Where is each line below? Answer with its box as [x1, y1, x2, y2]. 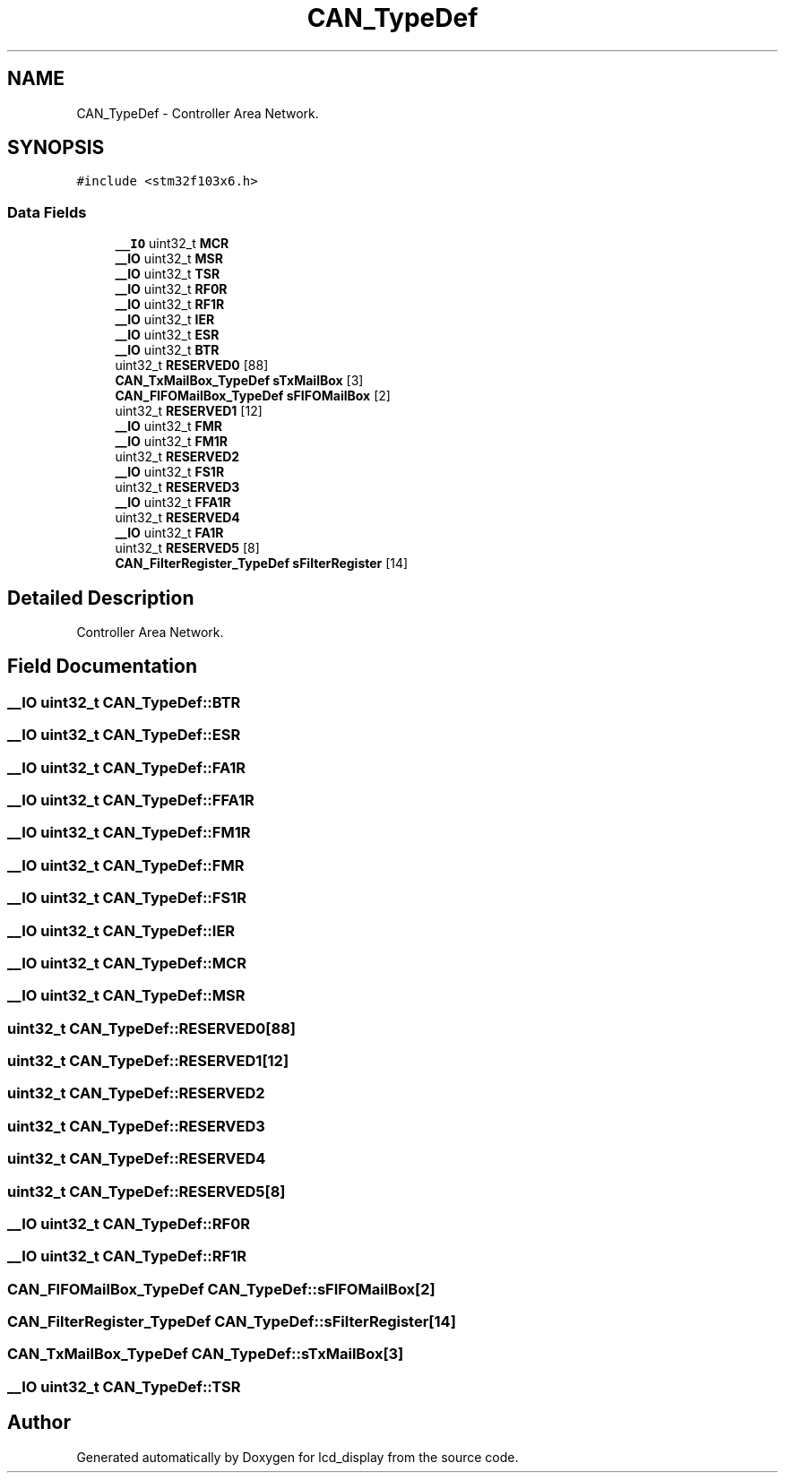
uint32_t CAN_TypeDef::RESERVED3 [7, 1116, 265, 1135]
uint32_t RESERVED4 [115, 510, 240, 526]
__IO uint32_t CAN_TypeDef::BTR [7, 693, 241, 711]
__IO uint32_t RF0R [115, 281, 228, 297]
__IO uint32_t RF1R [115, 297, 225, 313]
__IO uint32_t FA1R [115, 525, 224, 541]
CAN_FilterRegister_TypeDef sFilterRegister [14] [115, 555, 409, 572]
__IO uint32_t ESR [115, 327, 220, 343]
